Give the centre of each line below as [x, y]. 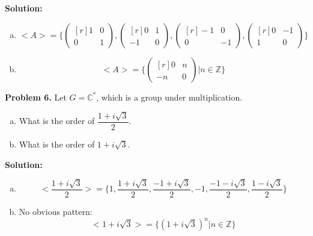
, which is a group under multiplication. [169, 97]
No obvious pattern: [56, 212]
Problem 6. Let [36, 97]
